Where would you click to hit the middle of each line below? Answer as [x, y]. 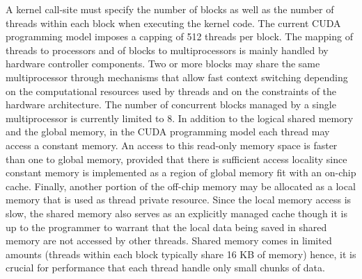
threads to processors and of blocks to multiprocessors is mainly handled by [167, 50]
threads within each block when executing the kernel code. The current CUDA [173, 23]
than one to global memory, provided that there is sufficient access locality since [176, 159]
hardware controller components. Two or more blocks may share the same [163, 64]
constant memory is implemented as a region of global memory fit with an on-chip [181, 172]
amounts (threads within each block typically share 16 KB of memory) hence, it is [181, 254]
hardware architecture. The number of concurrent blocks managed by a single [171, 104]
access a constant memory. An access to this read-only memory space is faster [172, 145]
